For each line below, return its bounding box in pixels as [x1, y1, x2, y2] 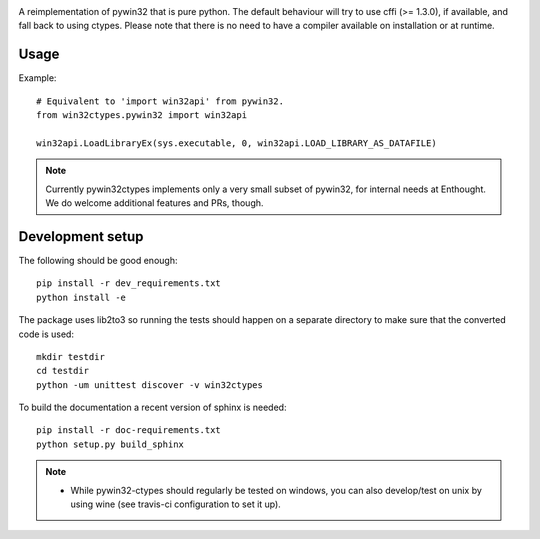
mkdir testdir [36, 351, 105, 362]
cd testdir [36, 365, 90, 377]
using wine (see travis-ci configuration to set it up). [70, 498, 282, 510]
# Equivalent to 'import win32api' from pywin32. [36, 95, 285, 107]
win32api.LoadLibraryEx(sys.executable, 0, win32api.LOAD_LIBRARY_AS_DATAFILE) [36, 137, 437, 149]
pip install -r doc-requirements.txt [36, 425, 222, 436]
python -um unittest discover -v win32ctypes [36, 379, 264, 390]
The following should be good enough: [18, 254, 178, 266]
